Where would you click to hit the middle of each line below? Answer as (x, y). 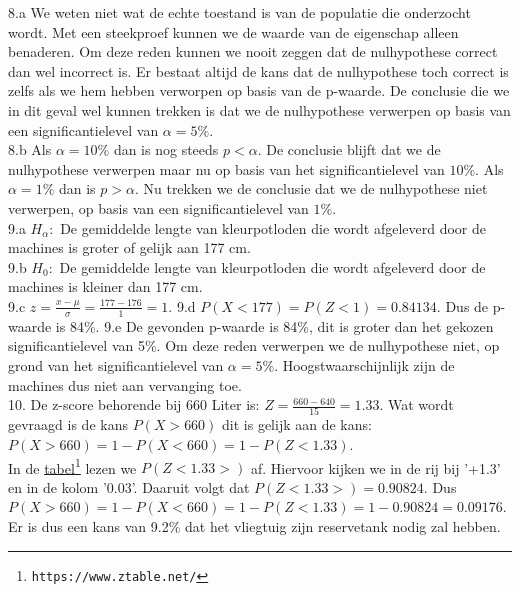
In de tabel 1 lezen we (72, 466)
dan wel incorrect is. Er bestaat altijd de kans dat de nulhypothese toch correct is (258, 70)
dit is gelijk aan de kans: (297, 424)
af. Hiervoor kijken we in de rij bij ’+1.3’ (375, 467)
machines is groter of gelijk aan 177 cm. (129, 247)
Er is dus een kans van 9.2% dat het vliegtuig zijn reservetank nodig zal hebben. (254, 526)
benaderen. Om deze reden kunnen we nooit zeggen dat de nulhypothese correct (253, 51)
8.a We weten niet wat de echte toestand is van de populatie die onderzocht (239, 12)
